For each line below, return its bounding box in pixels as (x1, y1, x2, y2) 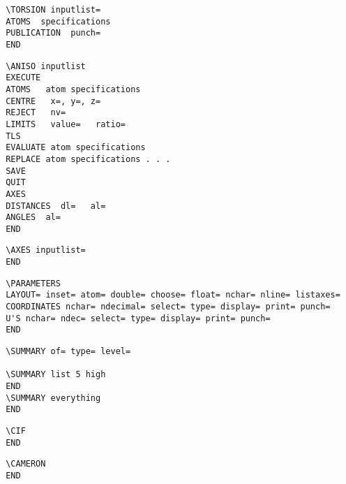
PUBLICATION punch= (6, 28, 101, 38)
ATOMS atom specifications (6, 84, 141, 94)
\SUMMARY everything (6, 393, 101, 403)
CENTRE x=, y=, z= (6, 96, 101, 106)
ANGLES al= (6, 212, 61, 223)
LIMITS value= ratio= (6, 119, 126, 129)
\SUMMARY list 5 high (6, 369, 106, 380)
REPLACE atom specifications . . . (6, 154, 171, 164)
